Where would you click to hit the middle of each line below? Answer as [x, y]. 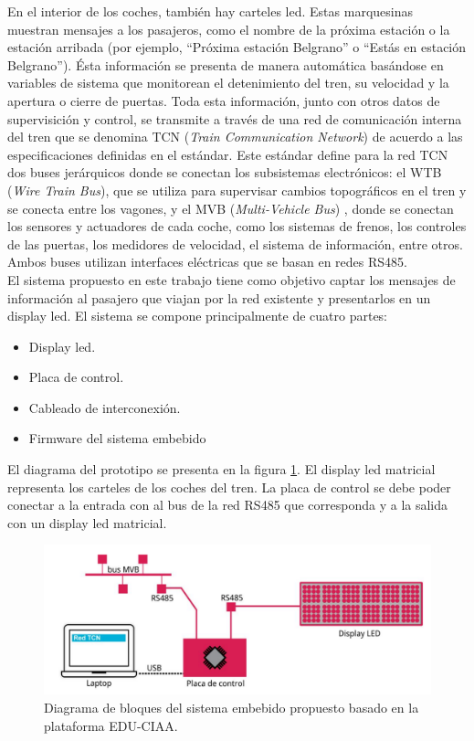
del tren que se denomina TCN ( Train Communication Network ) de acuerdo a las [235, 137]
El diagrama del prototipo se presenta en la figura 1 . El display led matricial [221, 469]
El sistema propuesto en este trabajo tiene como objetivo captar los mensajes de [232, 279]
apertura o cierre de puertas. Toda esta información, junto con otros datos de [224, 100]
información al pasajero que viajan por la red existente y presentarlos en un [219, 297]
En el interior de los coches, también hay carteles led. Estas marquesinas [210, 11]
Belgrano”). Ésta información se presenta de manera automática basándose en [226, 64]
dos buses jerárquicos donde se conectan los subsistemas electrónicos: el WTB [225, 172]
